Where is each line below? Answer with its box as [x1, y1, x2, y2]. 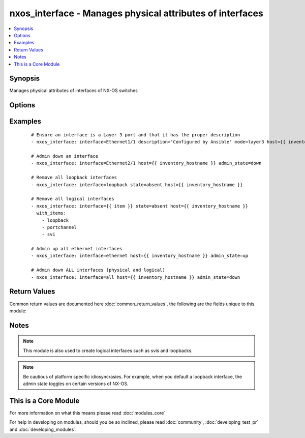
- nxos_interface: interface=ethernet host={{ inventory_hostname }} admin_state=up [31, 253, 249, 259]
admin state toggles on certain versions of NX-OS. [23, 381, 129, 387]
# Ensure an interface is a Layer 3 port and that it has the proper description [31, 132, 240, 137]
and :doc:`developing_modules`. [9, 426, 77, 432]
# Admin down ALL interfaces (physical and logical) [31, 267, 165, 273]
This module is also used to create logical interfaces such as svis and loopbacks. [23, 347, 193, 354]
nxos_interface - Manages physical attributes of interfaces [9, 8, 264, 19]
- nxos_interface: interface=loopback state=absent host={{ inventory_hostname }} [31, 182, 243, 188]
